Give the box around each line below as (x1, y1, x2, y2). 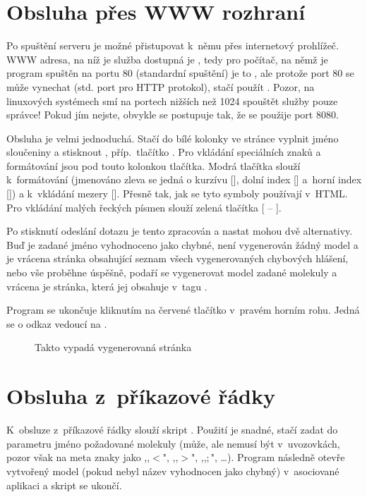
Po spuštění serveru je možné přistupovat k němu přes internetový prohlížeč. (6, 38, 339, 53)
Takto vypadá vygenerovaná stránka (35, 340, 192, 355)
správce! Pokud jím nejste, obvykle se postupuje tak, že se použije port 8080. (6, 107, 339, 122)
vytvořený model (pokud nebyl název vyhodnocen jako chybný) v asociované (6, 463, 339, 478)
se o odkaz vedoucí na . (6, 316, 107, 331)
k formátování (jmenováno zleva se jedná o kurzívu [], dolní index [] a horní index (6, 172, 362, 187)
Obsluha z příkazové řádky (6, 381, 275, 410)
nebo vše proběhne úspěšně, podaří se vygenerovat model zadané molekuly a (6, 265, 337, 280)
